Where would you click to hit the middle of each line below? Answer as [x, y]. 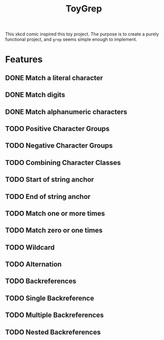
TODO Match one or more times [55, 213]
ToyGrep [84, 9]
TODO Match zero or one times [54, 231]
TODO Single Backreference [50, 298]
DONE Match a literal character [54, 78]
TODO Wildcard [30, 247]
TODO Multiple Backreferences [55, 315]
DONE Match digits [35, 95]
